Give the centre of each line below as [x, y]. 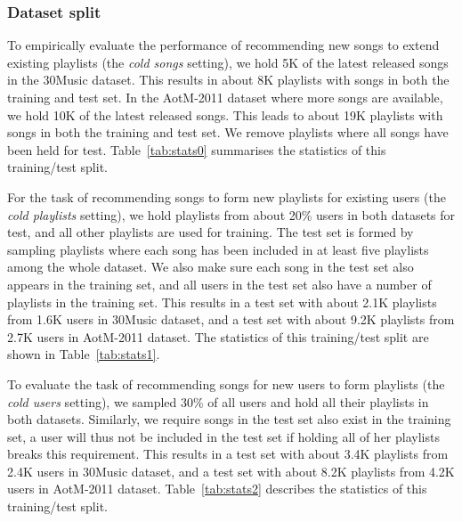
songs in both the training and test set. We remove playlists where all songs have [228, 132]
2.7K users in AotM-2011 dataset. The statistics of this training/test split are [218, 336]
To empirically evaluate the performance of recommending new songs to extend [223, 45]
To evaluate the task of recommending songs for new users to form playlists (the [226, 383]
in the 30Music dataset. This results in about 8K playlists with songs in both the [228, 80]
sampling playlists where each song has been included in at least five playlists [218, 249]
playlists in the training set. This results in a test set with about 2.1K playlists [222, 302]
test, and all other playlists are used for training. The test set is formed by [211, 232]
